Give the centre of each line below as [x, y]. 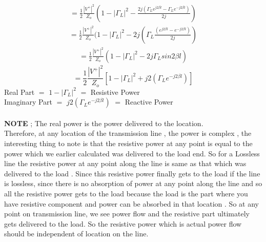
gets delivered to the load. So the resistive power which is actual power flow [123, 223]
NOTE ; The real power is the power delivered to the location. [104, 123]
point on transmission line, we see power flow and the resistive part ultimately [127, 214]
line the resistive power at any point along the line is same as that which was [125, 163]
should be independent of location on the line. [76, 234]
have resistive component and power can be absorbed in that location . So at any [131, 203]
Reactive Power [149, 102]
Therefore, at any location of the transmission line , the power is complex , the [128, 133]
